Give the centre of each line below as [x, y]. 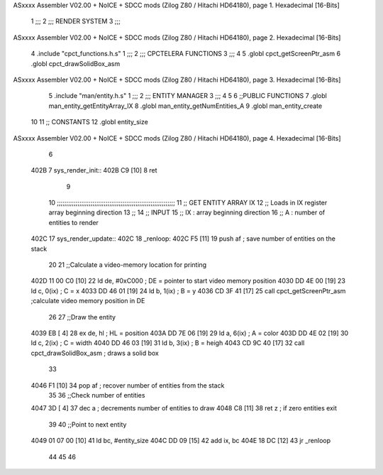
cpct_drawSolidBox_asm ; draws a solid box [95, 353]
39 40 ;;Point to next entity [88, 424]
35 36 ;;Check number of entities [97, 395]
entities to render [74, 222]
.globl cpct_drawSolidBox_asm [76, 63]
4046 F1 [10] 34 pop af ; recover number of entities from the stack [128, 385]
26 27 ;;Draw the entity [82, 317]
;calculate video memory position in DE [88, 301]
